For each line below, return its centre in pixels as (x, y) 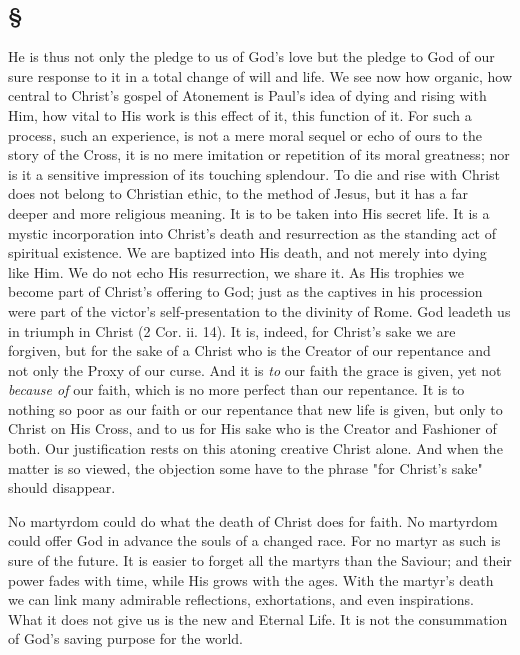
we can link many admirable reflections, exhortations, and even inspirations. (241, 599)
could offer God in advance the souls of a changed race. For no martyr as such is (254, 540)
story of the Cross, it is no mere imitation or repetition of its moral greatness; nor (259, 154)
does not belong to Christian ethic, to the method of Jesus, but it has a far (238, 193)
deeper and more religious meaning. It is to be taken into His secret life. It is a (249, 212)
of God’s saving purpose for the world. (125, 638)
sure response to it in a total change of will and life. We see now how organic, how (260, 75)
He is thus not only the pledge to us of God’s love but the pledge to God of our (251, 56)
